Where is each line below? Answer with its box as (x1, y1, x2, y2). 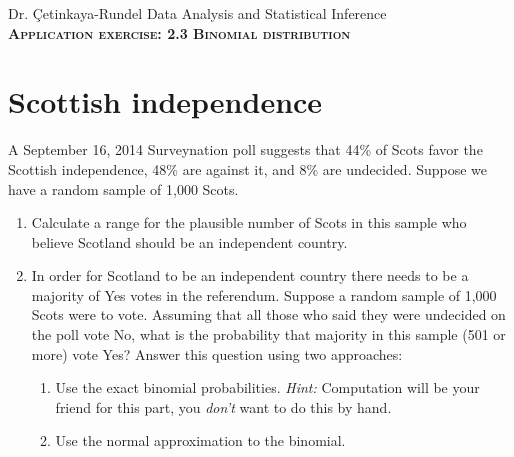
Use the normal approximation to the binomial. (55, 430, 346, 451)
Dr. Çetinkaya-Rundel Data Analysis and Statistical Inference (8, 3, 387, 23)
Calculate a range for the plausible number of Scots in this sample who (31, 212, 467, 233)
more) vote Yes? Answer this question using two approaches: (31, 343, 403, 364)
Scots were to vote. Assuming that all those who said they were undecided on (31, 304, 506, 325)
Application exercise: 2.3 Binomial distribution (8, 22, 351, 43)
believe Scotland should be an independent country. (31, 231, 348, 252)
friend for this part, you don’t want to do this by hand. (55, 396, 392, 417)
